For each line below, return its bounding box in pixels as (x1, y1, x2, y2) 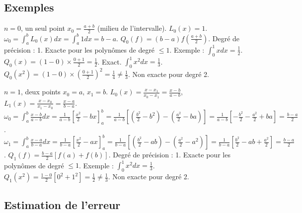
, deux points (21, 86, 61, 97)
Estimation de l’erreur (4, 197, 121, 212)
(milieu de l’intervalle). (97, 23, 167, 33)
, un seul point (21, 23, 65, 33)
